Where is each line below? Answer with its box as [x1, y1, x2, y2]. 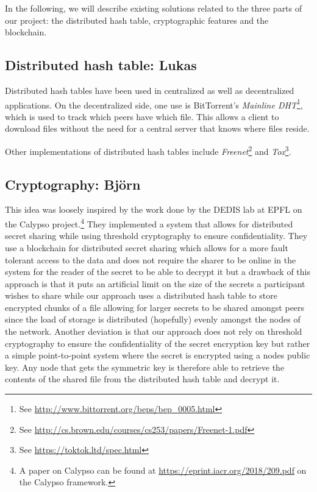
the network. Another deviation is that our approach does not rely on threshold [5, 325, 302, 338]
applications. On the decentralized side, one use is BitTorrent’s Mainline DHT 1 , [5, 96, 303, 111]
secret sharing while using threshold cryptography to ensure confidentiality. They [5, 229, 308, 242]
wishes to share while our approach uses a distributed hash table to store [5, 289, 277, 302]
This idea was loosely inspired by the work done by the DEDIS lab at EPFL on [5, 203, 302, 216]
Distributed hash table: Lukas [5, 55, 197, 74]
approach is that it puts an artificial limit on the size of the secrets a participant [5, 277, 305, 290]
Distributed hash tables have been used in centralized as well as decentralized [5, 84, 294, 96]
